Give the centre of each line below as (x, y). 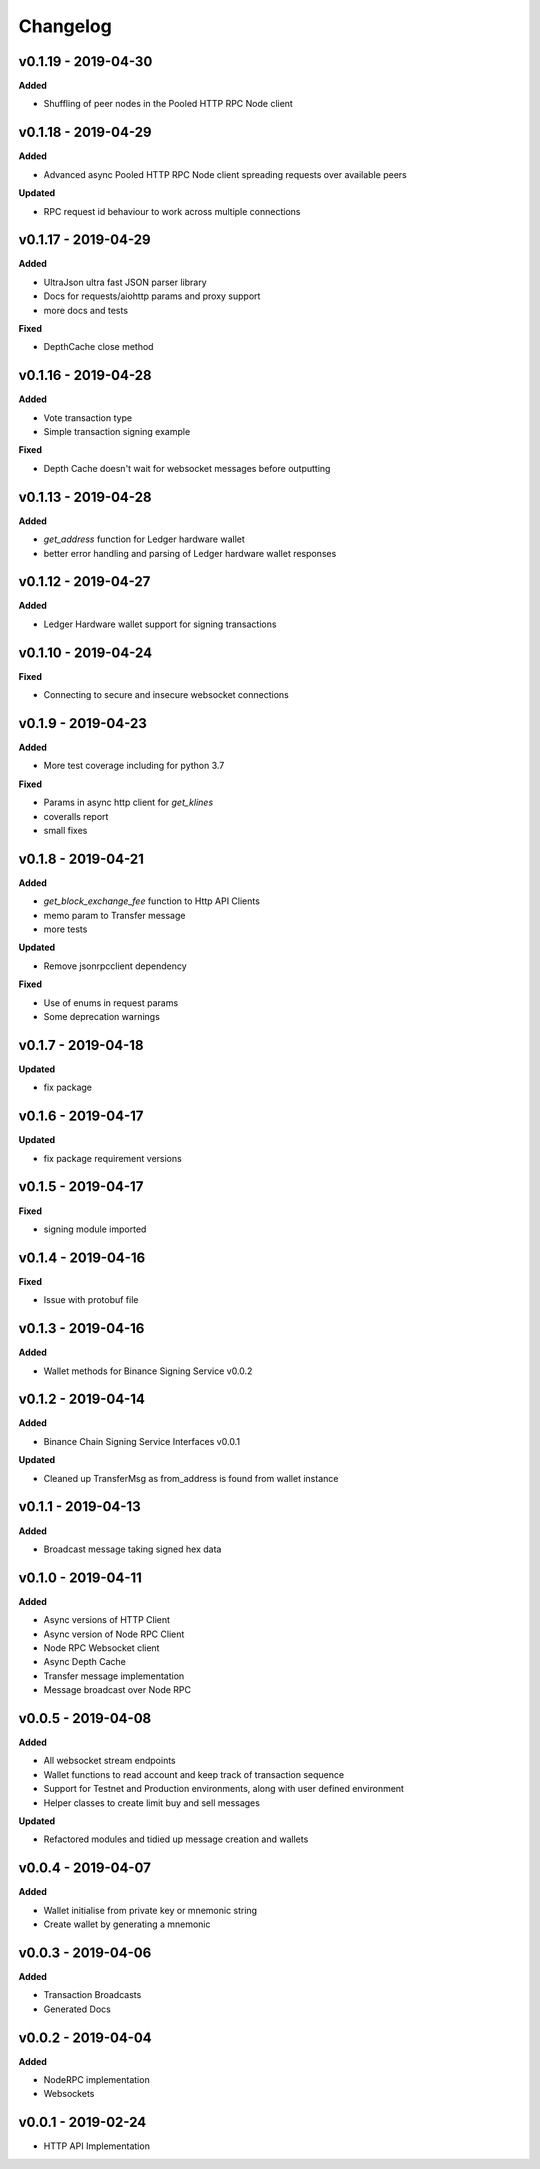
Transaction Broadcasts (92, 1995)
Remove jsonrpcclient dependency (115, 966)
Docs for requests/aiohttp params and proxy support (152, 296)
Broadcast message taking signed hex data (132, 1549)
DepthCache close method (98, 347)
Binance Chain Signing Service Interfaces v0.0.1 (141, 1441)
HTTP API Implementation (96, 2146)
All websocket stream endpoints (109, 1761)
